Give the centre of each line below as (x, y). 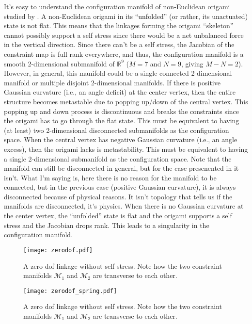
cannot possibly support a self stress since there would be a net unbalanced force (124, 35)
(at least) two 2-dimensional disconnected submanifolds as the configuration (117, 130)
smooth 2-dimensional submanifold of (59, 63)
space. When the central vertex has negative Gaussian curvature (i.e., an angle (121, 139)
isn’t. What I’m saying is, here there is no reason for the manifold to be (110, 177)
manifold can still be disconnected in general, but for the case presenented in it (121, 168)
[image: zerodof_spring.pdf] (70, 291)
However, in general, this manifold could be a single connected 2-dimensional (118, 73)
